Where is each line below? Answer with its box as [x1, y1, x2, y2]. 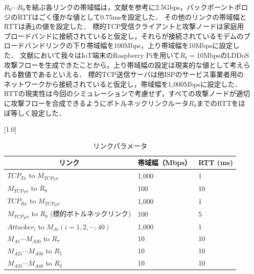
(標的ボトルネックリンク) [50, 208, 131, 219]
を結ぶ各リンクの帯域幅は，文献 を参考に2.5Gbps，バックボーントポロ [25, 2, 248, 12]
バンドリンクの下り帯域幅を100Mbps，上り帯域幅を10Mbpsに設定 [24, 40, 233, 50]
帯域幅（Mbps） [138, 157, 192, 168]
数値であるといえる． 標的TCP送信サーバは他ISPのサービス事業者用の [17, 69, 244, 79]
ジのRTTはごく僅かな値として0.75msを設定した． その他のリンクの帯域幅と [4, 11, 247, 22]
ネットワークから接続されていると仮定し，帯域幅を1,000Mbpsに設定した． [4, 78, 242, 89]
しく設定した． [17, 107, 66, 118]
